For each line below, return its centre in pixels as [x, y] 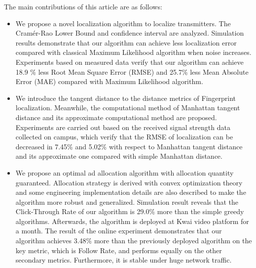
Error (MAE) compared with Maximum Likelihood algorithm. [109, 81]
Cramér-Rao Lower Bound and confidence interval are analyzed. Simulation [130, 33]
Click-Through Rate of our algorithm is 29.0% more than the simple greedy [130, 211]
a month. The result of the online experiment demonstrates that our [119, 231]
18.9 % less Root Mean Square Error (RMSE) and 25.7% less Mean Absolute [132, 71]
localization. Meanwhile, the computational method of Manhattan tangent [128, 108]
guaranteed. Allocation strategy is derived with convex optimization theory [129, 182]
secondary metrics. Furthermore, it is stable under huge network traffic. [124, 260]
